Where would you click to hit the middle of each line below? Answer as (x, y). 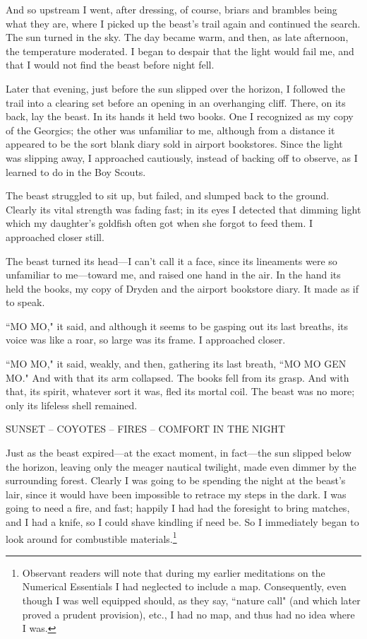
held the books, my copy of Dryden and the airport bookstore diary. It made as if (182, 288)
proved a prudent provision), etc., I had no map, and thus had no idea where (188, 614)
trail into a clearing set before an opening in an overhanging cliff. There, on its (176, 102)
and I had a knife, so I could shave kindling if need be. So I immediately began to (182, 522)
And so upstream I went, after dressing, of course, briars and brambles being (172, 9)
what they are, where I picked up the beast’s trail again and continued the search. (183, 23)
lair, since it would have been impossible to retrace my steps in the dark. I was (176, 494)
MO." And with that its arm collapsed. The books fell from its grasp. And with (178, 377)
